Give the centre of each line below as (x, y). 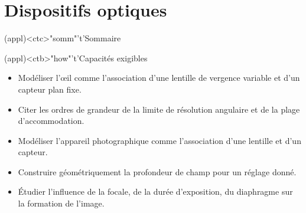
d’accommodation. (51, 121)
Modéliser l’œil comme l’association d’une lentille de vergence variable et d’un (159, 78)
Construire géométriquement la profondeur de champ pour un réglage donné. (157, 171)
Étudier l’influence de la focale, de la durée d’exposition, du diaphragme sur (155, 191)
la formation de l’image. (61, 203)
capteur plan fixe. (50, 89)
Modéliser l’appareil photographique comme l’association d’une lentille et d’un (159, 140)
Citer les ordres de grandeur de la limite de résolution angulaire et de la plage (159, 109)
